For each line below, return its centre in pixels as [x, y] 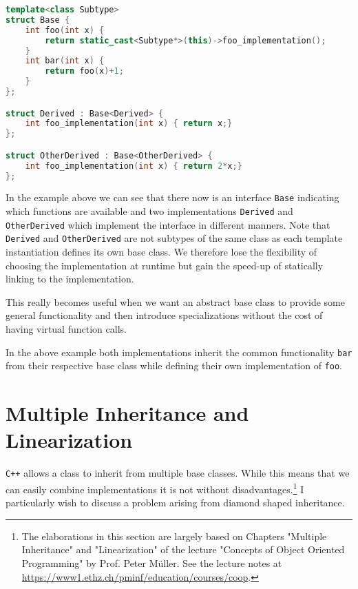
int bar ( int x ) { [65, 61]
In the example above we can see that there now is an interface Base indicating [172, 197]
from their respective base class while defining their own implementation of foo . [174, 365]
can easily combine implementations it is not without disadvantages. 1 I [155, 488]
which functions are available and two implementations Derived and [149, 211]
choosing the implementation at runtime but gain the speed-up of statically [165, 265]
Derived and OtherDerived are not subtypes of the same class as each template [174, 238]
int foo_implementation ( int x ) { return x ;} [129, 124]
